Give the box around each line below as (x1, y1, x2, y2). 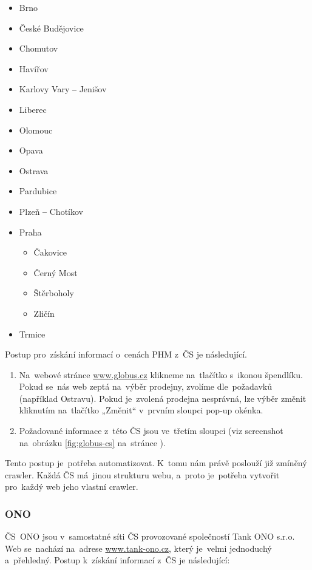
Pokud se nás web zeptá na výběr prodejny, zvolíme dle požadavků (19, 380, 272, 393)
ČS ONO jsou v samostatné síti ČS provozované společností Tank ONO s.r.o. (5, 530, 295, 543)
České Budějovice (19, 21, 84, 34)
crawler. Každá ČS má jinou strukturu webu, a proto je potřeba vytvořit (5, 468, 280, 481)
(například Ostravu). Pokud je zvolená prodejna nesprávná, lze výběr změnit (19, 392, 307, 404)
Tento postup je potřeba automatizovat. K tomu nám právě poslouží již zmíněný (5, 456, 307, 469)
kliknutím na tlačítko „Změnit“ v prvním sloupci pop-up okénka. (19, 404, 263, 416)
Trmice (19, 327, 46, 340)
